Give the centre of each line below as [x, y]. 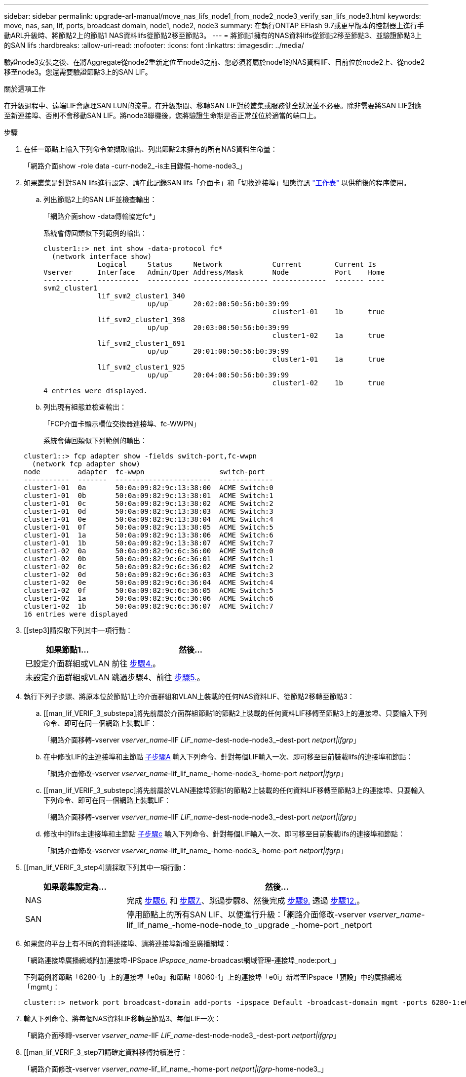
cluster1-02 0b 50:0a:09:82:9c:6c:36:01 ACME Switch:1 [149, 559]
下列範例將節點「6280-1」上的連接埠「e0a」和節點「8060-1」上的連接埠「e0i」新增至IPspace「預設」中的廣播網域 [213, 977]
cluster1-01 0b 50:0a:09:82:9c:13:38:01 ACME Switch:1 [149, 496]
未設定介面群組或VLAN [68, 677]
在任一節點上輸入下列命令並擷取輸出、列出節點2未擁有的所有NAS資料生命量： [151, 149]
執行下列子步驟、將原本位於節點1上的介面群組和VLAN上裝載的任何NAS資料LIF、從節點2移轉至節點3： [189, 696]
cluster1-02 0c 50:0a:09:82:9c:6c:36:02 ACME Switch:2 [149, 567]
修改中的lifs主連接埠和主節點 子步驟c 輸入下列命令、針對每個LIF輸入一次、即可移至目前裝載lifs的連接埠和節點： [224, 834]
